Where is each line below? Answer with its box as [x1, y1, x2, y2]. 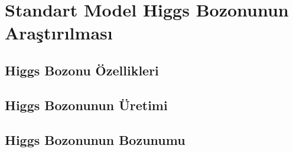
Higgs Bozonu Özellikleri [5, 61, 159, 79]
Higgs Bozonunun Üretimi [5, 95, 168, 114]
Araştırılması [5, 21, 113, 45]
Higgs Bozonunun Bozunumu [5, 130, 185, 148]
